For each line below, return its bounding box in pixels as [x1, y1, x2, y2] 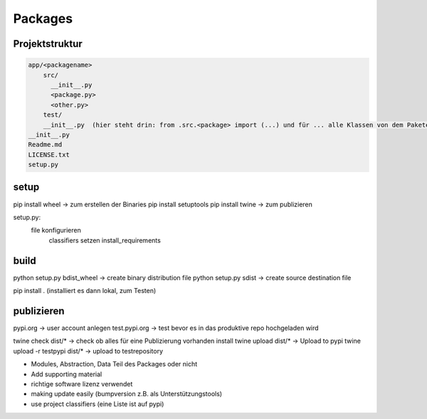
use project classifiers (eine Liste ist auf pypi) [31, 399, 164, 408]
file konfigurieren [31, 226, 81, 235]
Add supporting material [31, 370, 102, 378]
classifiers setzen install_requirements [48, 235, 162, 245]
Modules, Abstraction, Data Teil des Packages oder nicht [31, 360, 198, 368]
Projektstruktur [13, 38, 83, 50]
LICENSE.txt [28, 150, 70, 159]
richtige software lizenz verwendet [31, 379, 133, 388]
